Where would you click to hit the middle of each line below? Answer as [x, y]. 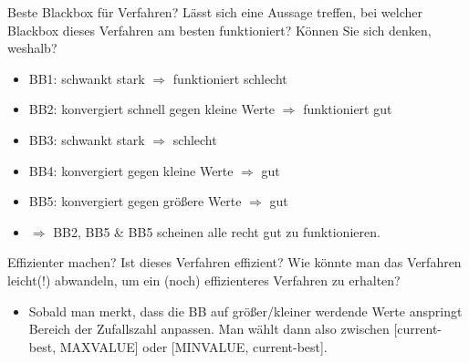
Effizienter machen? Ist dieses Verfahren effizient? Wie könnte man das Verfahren [234, 262]
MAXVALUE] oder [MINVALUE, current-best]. [193, 346]
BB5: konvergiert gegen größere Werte [135, 201]
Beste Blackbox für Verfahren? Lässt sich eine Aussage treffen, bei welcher [215, 12]
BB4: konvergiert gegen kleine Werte [131, 170]
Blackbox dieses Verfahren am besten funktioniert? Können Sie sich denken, [219, 30]
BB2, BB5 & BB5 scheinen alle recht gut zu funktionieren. [217, 231]
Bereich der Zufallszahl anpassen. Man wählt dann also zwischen [209, 329]
